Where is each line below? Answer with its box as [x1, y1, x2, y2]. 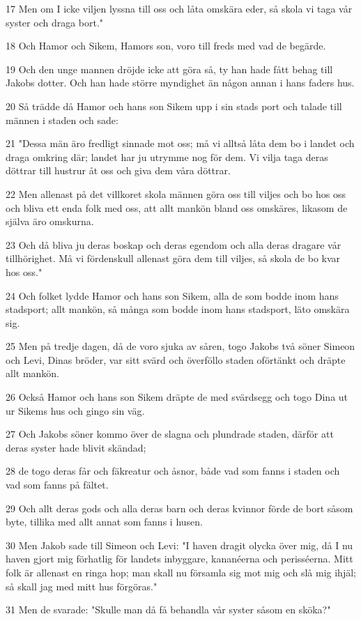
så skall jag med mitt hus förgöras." [6, 578, 158, 593]
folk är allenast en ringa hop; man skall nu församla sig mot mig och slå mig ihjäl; [6, 565, 356, 579]
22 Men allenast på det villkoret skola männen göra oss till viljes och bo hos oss [6, 186, 346, 201]
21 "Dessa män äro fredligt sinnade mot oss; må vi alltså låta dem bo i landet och [6, 136, 355, 151]
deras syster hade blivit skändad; [6, 440, 146, 454]
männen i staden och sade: [6, 112, 118, 127]
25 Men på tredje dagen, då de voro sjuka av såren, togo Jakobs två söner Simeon [6, 339, 355, 353]
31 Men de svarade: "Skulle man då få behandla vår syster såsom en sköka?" [6, 602, 331, 617]
